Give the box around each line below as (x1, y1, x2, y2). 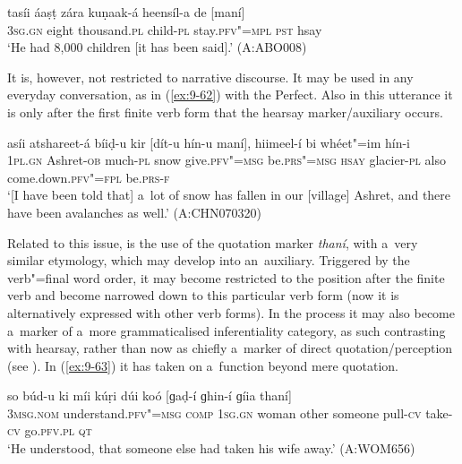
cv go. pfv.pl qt (7, 421, 92, 440)
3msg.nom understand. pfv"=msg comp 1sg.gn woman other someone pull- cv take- (7, 403, 453, 422)
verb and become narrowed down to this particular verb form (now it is (7, 286, 399, 305)
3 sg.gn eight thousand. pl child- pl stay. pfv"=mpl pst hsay (7, 20, 322, 39)
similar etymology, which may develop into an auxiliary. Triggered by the (7, 251, 410, 270)
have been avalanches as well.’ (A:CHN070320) (7, 202, 262, 221)
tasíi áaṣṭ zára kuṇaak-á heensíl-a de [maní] (7, 3, 245, 21)
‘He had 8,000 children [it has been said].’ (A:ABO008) (7, 38, 307, 56)
